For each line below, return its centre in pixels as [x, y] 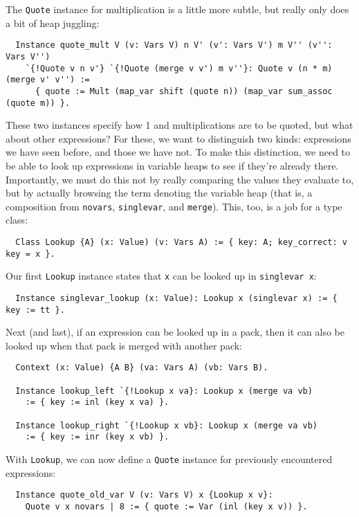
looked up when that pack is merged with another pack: [124, 345]
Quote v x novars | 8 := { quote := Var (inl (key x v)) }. [166, 506]
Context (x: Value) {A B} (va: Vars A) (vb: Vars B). [142, 368]
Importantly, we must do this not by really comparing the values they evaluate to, [180, 179]
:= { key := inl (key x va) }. [97, 402]
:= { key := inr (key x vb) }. [97, 437]
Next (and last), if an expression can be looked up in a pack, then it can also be [175, 332]
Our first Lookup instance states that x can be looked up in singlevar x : [161, 276]
